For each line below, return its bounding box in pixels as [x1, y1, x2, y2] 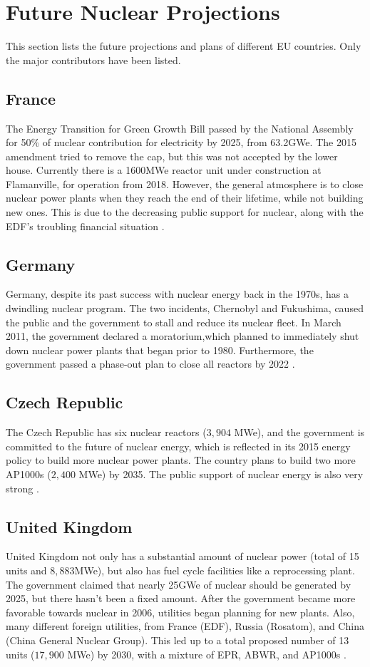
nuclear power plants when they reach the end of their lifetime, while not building [6, 190, 364, 205]
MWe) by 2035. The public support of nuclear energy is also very [78, 467, 364, 482]
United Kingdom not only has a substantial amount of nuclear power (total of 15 [6, 549, 359, 564]
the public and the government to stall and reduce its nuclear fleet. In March [6, 314, 341, 329]
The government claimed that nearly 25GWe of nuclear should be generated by [6, 576, 351, 591]
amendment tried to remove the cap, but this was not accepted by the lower [6, 148, 338, 163]
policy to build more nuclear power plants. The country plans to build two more [6, 453, 356, 467]
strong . [6, 480, 39, 495]
